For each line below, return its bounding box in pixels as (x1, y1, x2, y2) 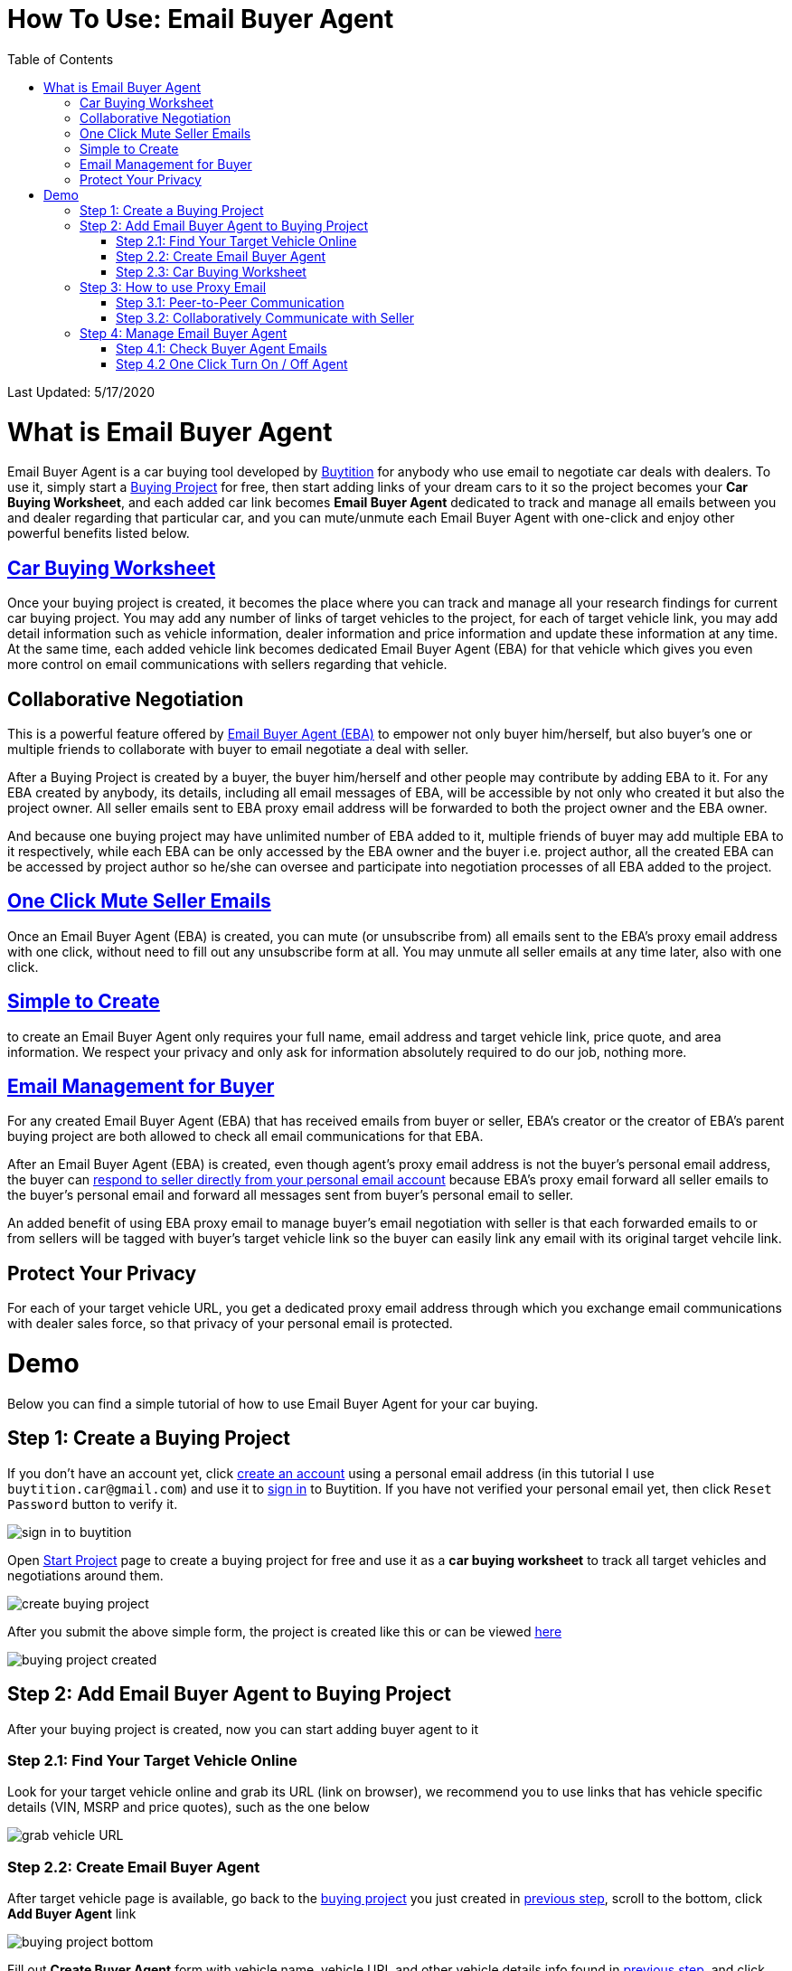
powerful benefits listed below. (7, 525, 190, 542)
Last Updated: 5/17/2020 (7, 383, 156, 400)
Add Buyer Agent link (7, 1906, 137, 1921)
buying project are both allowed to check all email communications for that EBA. (7, 1128, 484, 1145)
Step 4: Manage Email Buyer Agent (80, 325, 288, 341)
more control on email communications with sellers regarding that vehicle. (7, 656, 448, 673)
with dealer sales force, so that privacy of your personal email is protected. (7, 1316, 453, 1332)
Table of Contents (7, 51, 114, 67)
